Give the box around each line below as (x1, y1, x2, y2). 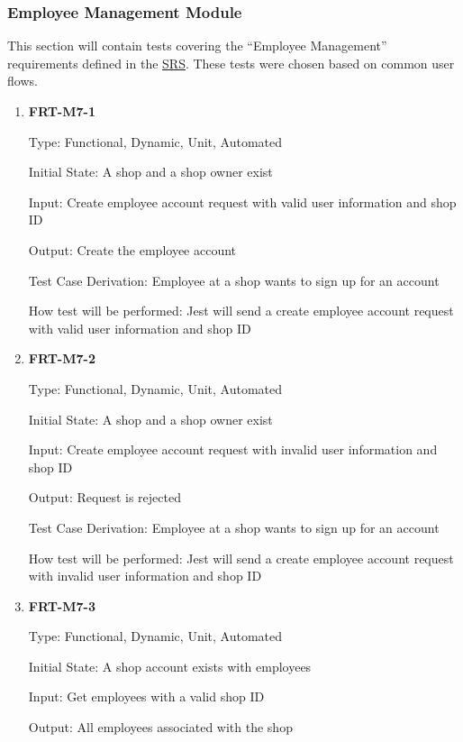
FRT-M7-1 (28, 102, 95, 120)
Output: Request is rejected (28, 488, 181, 507)
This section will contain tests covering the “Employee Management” (7, 36, 387, 55)
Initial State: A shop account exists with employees (28, 656, 312, 675)
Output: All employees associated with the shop (28, 718, 293, 737)
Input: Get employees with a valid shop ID (28, 687, 265, 706)
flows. (7, 71, 38, 90)
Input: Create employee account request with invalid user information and (28, 440, 438, 459)
